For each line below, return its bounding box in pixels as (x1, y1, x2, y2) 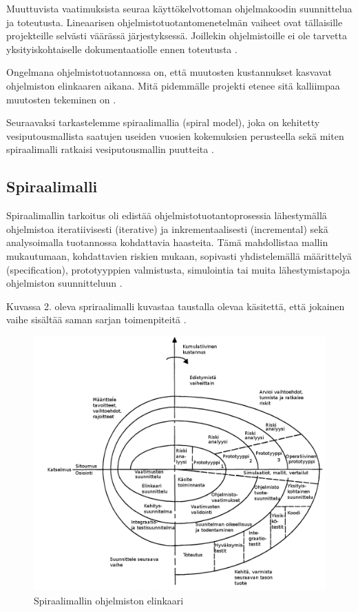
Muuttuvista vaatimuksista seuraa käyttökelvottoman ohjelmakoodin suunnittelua (6, 1, 352, 15)
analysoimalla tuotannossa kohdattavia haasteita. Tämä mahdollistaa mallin (6, 235, 328, 249)
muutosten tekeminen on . (6, 92, 116, 106)
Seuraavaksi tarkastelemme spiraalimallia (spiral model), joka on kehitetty (6, 115, 320, 130)
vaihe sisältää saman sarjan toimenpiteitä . (6, 312, 187, 327)
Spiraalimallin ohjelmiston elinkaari (34, 593, 184, 607)
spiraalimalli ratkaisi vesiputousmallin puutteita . (6, 142, 214, 156)
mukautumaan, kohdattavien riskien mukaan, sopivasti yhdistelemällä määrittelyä (6, 248, 352, 263)
